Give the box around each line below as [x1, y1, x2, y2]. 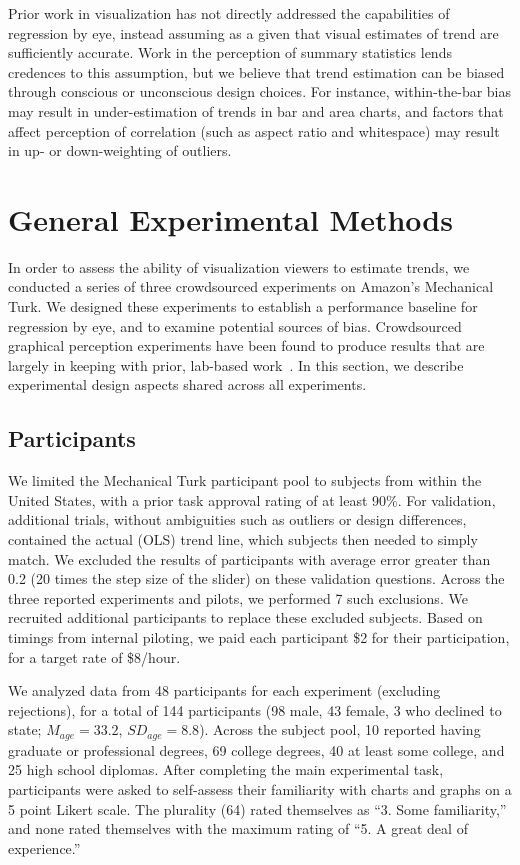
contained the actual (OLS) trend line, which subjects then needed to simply [8, 529, 478, 550]
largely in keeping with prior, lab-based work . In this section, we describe [8, 354, 464, 375]
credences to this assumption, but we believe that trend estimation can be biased [8, 61, 505, 82]
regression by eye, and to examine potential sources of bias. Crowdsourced [8, 315, 462, 336]
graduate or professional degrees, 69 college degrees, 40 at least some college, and [8, 739, 505, 760]
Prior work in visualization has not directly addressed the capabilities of [8, 3, 450, 23]
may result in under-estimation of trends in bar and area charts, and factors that [8, 100, 504, 121]
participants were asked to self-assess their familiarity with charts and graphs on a [8, 779, 512, 799]
